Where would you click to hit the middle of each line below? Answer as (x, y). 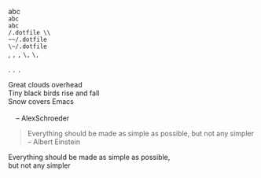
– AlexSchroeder (42, 118)
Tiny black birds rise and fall (54, 93)
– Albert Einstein (54, 142)
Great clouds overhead (45, 85)
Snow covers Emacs (41, 101)
